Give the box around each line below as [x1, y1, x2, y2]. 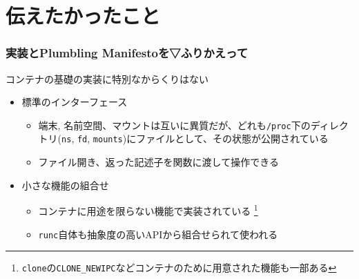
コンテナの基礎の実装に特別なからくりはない [6, 71, 208, 86]
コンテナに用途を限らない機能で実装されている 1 [38, 202, 258, 218]
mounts [93, 135, 123, 145]
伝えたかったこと [6, 1, 161, 30]
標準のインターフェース [21, 95, 128, 109]
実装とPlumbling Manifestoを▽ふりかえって [6, 44, 249, 61]
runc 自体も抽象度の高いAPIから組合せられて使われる [38, 227, 278, 241]
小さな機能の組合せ [21, 177, 109, 192]
